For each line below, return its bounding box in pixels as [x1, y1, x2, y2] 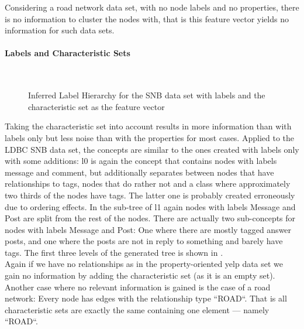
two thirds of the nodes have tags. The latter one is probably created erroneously [5, 189, 295, 201]
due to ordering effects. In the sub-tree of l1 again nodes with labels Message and [5, 200, 296, 213]
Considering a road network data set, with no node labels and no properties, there [5, 1, 299, 13]
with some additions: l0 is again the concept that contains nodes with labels [5, 155, 277, 167]
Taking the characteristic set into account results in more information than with [5, 120, 292, 132]
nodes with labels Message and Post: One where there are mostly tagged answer [5, 223, 292, 235]
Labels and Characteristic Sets [5, 47, 130, 59]
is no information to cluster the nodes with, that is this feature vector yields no [5, 12, 289, 25]
